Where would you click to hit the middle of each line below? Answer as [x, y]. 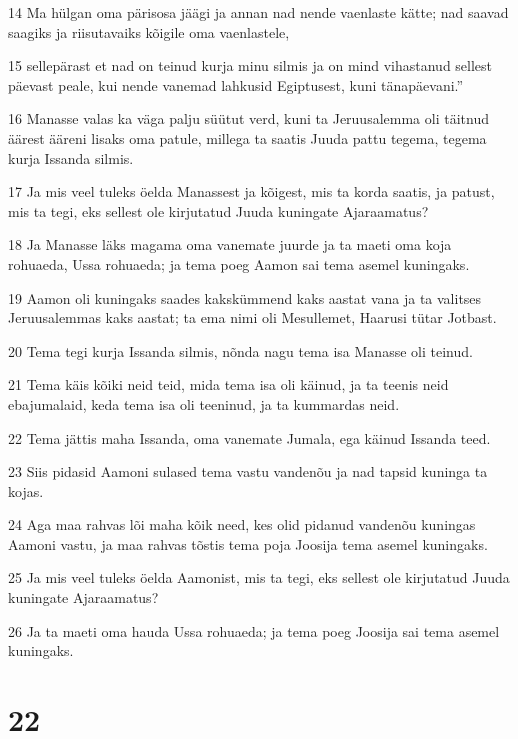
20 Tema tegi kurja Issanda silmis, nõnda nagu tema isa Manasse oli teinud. [240, 350]
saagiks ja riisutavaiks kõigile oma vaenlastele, [149, 31]
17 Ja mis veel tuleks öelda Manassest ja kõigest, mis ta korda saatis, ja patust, [251, 191]
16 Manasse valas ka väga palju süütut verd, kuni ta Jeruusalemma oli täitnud [248, 118]
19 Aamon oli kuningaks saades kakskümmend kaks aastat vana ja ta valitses [245, 297]
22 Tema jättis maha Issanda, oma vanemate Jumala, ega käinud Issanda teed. [249, 437]
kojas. [26, 490]
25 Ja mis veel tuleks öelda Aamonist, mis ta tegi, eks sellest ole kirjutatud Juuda [259, 577]
